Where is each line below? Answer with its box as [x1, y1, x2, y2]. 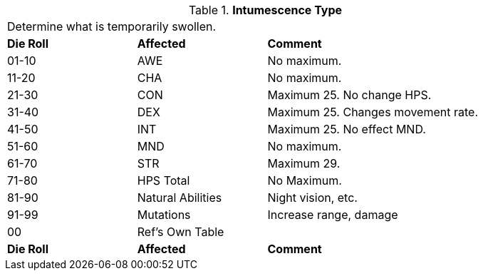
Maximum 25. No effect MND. [267, 122, 426, 136]
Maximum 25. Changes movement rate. [267, 105, 478, 119]
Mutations [137, 208, 191, 222]
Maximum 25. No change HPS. [267, 88, 432, 102]
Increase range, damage [267, 208, 398, 222]
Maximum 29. [267, 156, 341, 170]
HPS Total [137, 173, 190, 188]
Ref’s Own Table [137, 225, 224, 239]
